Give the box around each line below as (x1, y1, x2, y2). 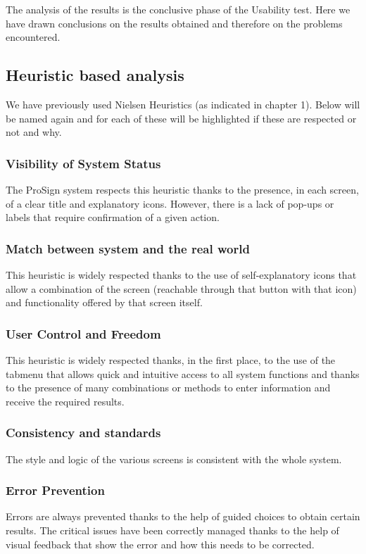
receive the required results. (6, 394, 125, 408)
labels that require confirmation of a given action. (6, 210, 220, 225)
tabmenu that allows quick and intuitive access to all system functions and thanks (6, 366, 360, 381)
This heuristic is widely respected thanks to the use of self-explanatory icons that (6, 267, 357, 282)
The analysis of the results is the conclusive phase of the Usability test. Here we (6, 2, 351, 16)
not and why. (6, 125, 62, 139)
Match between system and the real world (6, 239, 250, 257)
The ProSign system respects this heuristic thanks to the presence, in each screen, (6, 182, 359, 196)
